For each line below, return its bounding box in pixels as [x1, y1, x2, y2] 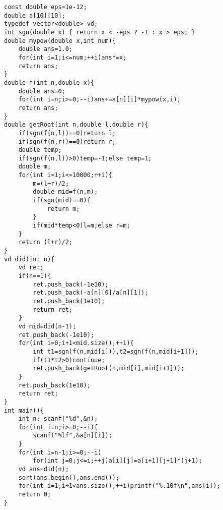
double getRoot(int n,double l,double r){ [4, 121, 148, 129]
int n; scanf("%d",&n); [18, 415, 98, 423]
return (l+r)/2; [18, 239, 73, 246]
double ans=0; [18, 87, 65, 95]
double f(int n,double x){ [4, 79, 94, 86]
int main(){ [4, 407, 44, 414]
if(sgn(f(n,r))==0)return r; [18, 138, 116, 145]
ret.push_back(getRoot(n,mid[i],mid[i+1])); [33, 365, 184, 372]
